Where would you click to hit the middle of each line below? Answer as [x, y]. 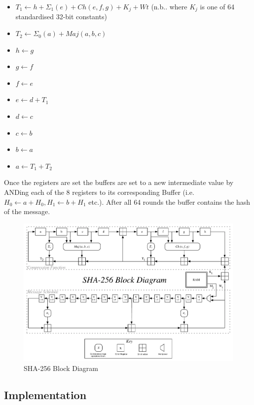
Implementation [45, 394]
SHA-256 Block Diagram [61, 368]
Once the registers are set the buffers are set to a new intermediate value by [119, 182]
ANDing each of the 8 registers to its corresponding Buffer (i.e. [99, 192]
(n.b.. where [169, 6]
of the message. [27, 211]
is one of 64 [217, 6]
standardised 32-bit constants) [61, 17]
